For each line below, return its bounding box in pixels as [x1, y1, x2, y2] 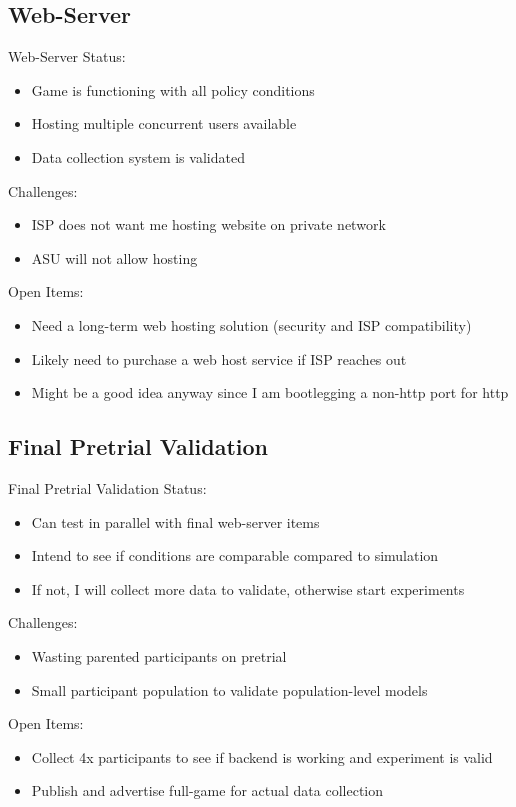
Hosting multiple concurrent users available [31, 113, 297, 134]
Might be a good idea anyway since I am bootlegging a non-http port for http [31, 382, 509, 403]
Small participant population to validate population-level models [31, 679, 428, 700]
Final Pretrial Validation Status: [8, 477, 207, 498]
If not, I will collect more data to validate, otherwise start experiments [31, 578, 465, 599]
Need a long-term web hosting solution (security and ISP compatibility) [31, 314, 472, 335]
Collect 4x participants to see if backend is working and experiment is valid [31, 746, 493, 767]
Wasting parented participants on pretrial [31, 645, 287, 666]
